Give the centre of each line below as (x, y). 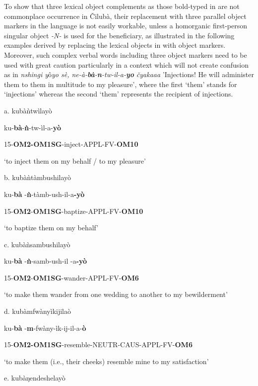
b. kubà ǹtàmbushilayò (38, 177)
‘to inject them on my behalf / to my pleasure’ (75, 160)
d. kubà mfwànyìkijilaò (38, 311)
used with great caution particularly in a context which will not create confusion (127, 64)
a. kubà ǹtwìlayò (28, 110)
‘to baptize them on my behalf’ (51, 228)
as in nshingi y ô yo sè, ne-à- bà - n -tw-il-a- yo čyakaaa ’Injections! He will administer (129, 74)
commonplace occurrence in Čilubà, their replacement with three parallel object (125, 16)
